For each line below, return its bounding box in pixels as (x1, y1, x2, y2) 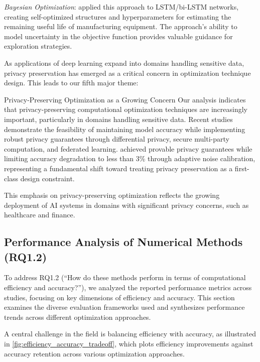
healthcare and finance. (4, 209, 75, 220)
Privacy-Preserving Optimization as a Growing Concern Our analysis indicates (4, 94, 246, 104)
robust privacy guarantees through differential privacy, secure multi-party (4, 134, 229, 144)
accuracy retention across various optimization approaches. (4, 348, 185, 358)
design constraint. (20, 173, 75, 183)
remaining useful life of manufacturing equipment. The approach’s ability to (4, 21, 237, 32)
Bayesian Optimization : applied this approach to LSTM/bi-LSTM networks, (4, 2, 239, 12)
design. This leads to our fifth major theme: (4, 77, 139, 88)
